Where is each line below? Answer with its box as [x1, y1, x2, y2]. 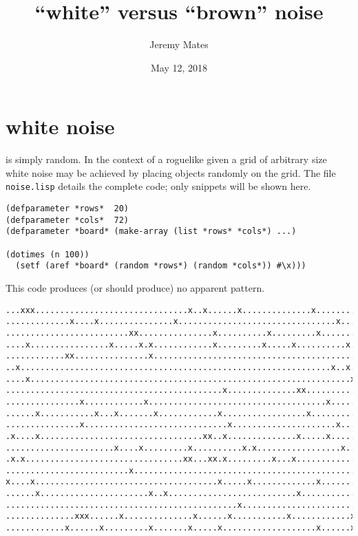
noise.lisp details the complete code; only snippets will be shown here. [6, 179, 311, 193]
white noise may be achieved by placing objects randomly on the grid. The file [6, 165, 336, 180]
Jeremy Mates [149, 37, 209, 52]
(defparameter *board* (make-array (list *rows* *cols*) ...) [6, 226, 297, 237]
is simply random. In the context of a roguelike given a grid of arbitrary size [6, 152, 327, 167]
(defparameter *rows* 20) [6, 204, 129, 214]
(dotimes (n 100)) [6, 249, 89, 259]
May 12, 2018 [150, 60, 208, 74]
